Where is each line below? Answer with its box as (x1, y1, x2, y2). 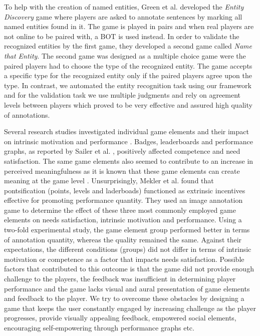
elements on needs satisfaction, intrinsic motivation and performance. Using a (4, 214, 242, 225)
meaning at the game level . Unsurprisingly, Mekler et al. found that (4, 175, 214, 186)
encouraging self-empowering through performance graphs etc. (4, 322, 194, 332)
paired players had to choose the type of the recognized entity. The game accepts (4, 60, 252, 71)
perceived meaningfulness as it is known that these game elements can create (4, 165, 240, 176)
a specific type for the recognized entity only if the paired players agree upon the (4, 70, 252, 81)
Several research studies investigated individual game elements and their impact (4, 126, 249, 137)
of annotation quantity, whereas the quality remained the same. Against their (4, 234, 242, 244)
